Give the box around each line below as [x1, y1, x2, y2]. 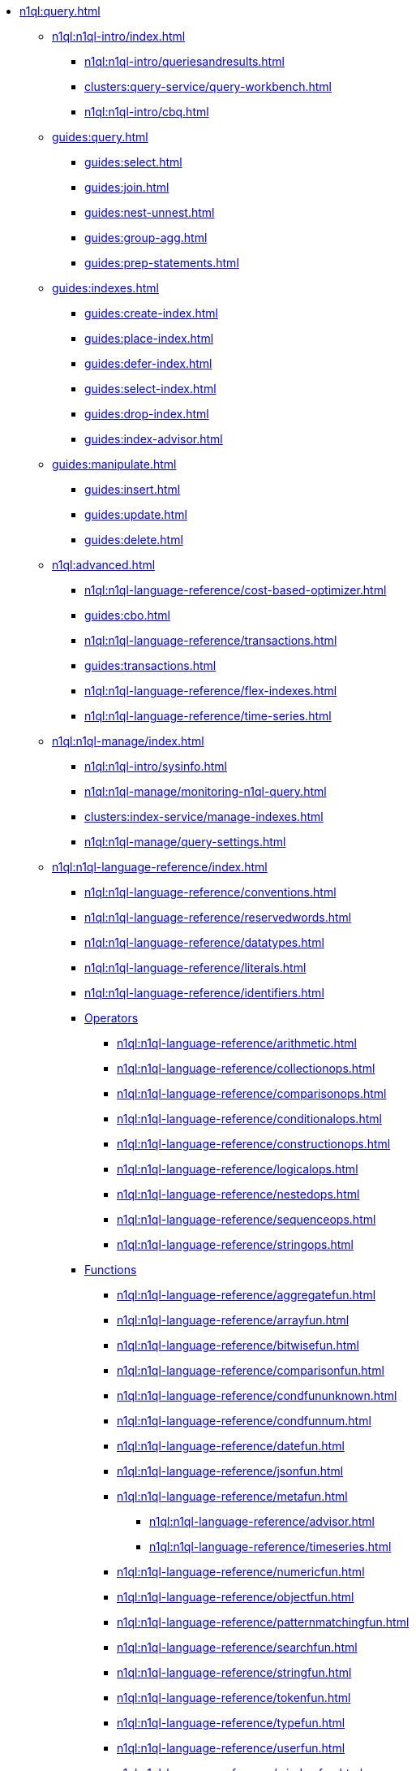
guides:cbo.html [84, 608, 170, 622]
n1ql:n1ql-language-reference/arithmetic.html [117, 1036, 357, 1050]
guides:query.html [52, 130, 148, 144]
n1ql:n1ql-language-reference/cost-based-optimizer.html [84, 583, 387, 597]
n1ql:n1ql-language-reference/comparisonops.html [117, 1086, 387, 1100]
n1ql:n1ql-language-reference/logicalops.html [117, 1162, 358, 1176]
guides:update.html [84, 508, 187, 521]
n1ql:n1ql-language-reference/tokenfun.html [117, 1691, 351, 1704]
